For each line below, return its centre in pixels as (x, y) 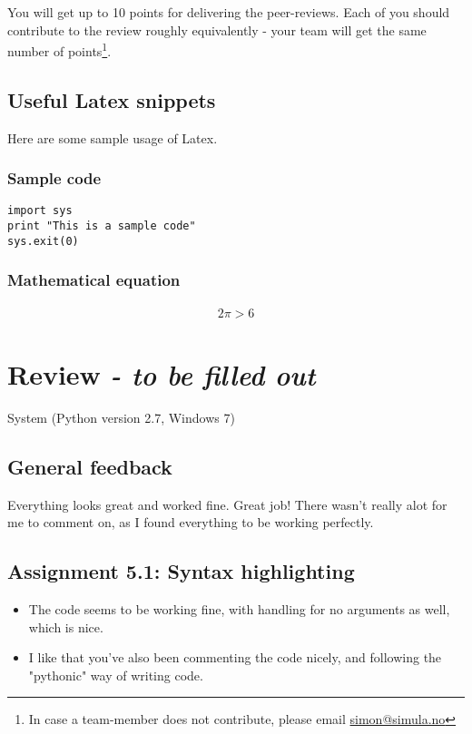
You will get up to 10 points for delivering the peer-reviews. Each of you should (229, 12)
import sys (40, 211)
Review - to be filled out (162, 374)
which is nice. (66, 626)
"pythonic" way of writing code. (116, 675)
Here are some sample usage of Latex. (113, 137)
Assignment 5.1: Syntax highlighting (181, 571)
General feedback (90, 466)
